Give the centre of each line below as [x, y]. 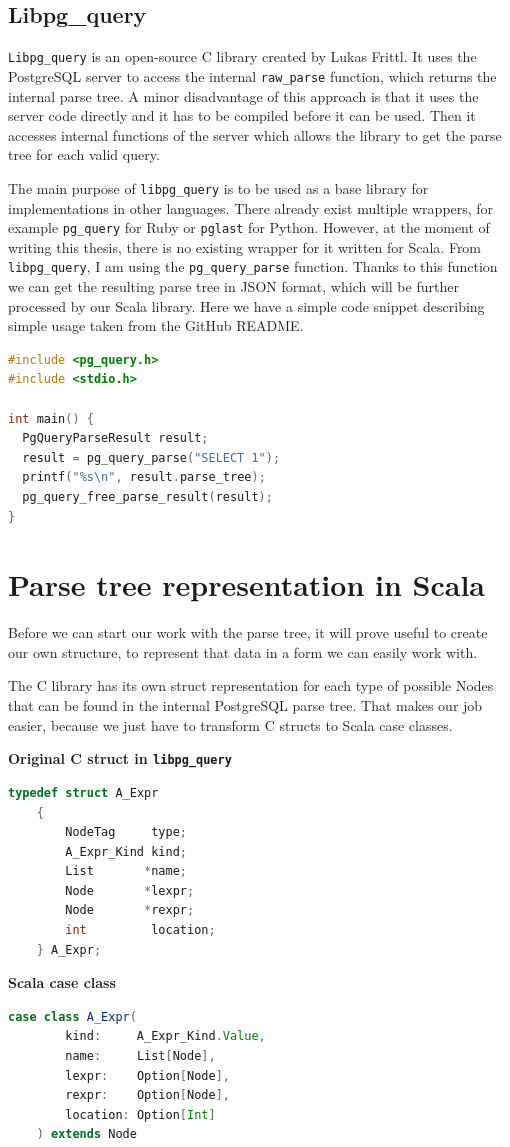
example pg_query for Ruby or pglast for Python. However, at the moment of [249, 227]
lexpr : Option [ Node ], [147, 1075]
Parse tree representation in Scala [246, 584]
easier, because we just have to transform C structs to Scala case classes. [230, 724]
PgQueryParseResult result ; [115, 438]
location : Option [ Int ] [140, 1114]
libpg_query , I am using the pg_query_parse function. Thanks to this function [253, 266]
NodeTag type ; [126, 832]
